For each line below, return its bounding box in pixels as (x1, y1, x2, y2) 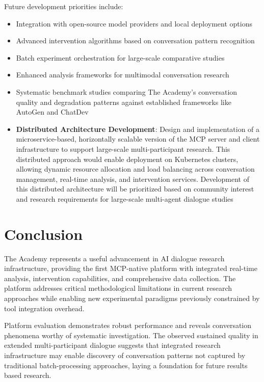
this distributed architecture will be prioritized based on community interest (16, 183, 254, 194)
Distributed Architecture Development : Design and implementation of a (16, 123, 260, 134)
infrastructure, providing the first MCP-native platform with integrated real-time (4, 263, 257, 274)
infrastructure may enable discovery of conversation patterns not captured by (4, 349, 246, 360)
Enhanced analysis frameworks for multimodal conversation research (16, 69, 229, 80)
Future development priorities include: (4, 1, 123, 11)
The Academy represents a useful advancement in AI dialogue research (4, 253, 225, 263)
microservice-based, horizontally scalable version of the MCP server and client (16, 133, 260, 144)
